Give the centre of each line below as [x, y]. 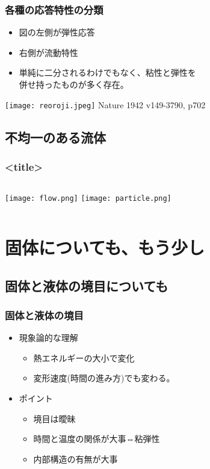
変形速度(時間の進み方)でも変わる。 [104, 378]
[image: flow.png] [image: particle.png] [88, 199]
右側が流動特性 [48, 52]
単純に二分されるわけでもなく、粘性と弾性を [107, 72]
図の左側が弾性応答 [57, 32]
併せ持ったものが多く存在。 [74, 84]
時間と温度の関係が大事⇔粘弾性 [97, 439]
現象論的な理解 [48, 338]
